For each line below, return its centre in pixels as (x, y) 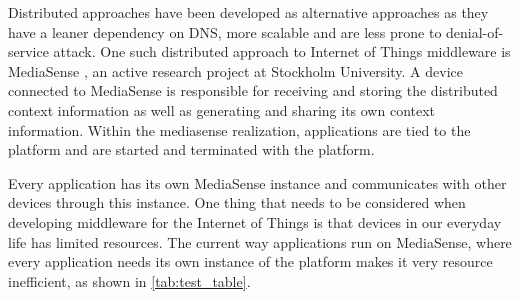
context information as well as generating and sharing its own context (222, 109)
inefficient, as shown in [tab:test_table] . (129, 280)
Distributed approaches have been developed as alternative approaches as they (248, 12)
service (28, 51)
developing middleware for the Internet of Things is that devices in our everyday (255, 221)
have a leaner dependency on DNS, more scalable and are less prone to (225, 31)
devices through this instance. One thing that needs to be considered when (237, 202)
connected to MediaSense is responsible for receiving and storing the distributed (253, 90)
